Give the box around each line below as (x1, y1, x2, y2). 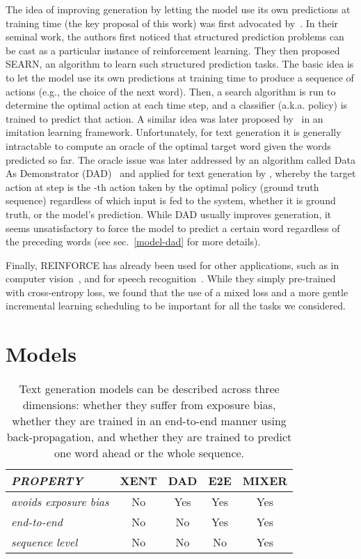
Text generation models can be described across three (19, 381, 280, 397)
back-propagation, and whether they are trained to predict (6, 429, 292, 445)
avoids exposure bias (11, 493, 109, 510)
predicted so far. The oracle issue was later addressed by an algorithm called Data (6, 152, 355, 167)
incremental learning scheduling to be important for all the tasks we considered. (6, 298, 346, 313)
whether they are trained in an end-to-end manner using (12, 413, 287, 429)
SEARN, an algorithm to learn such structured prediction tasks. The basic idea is (6, 56, 354, 71)
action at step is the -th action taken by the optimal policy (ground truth (6, 179, 319, 194)
